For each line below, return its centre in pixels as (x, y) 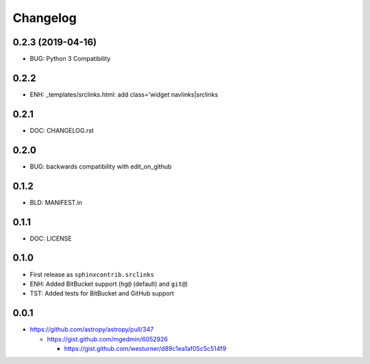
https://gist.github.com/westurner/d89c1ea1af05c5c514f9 (145, 348)
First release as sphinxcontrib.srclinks (92, 274)
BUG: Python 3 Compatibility (70, 59)
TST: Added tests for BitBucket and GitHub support (102, 293)
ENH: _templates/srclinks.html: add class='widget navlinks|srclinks (124, 94)
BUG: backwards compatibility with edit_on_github (101, 166)
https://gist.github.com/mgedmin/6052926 (107, 339)
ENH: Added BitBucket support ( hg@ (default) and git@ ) (109, 284)
